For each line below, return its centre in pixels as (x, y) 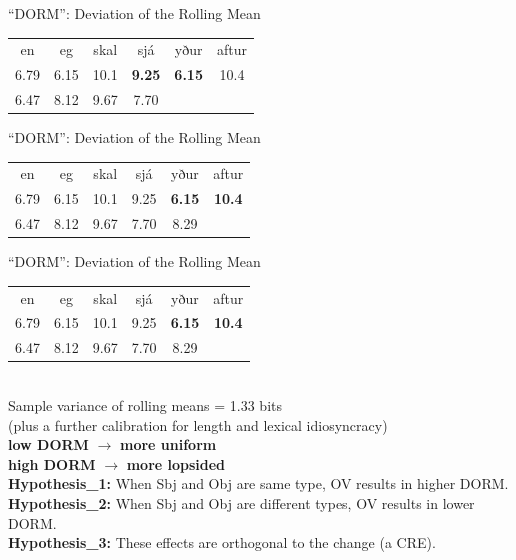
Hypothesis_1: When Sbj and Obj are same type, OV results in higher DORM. (258, 483)
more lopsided (176, 463)
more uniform (168, 444)
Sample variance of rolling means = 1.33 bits (145, 404)
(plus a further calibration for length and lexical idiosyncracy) (198, 424)
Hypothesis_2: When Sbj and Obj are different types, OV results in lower (241, 502)
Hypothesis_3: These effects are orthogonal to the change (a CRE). (222, 542)
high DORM (52, 463)
